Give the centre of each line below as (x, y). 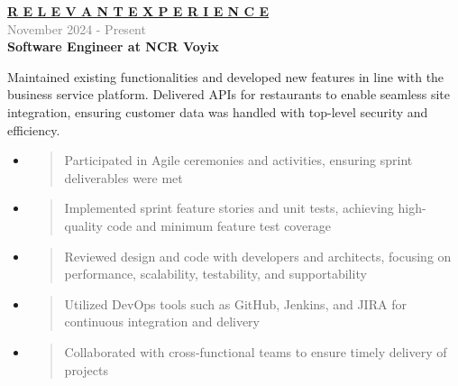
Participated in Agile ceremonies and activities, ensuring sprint (238, 160)
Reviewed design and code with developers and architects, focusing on (258, 256)
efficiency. (34, 129)
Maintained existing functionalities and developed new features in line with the (226, 76)
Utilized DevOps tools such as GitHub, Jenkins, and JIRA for (235, 303)
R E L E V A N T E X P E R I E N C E (138, 11)
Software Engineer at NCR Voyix (113, 46)
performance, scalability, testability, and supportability (215, 274)
